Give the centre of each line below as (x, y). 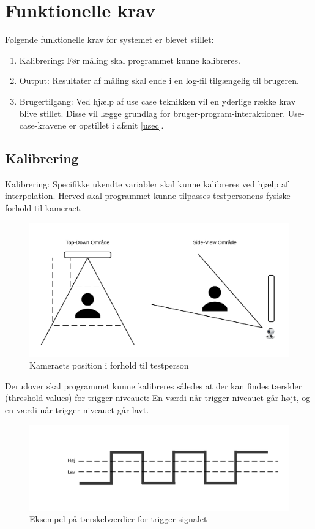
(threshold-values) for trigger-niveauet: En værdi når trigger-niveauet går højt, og (158, 398)
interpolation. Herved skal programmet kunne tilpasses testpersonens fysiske (148, 196)
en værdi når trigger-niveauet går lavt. (77, 410)
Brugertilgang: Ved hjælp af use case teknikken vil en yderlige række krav (157, 101)
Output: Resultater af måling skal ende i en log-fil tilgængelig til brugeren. (159, 81)
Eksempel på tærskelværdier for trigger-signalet (118, 519)
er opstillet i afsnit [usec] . (116, 125)
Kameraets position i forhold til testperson (109, 365)
